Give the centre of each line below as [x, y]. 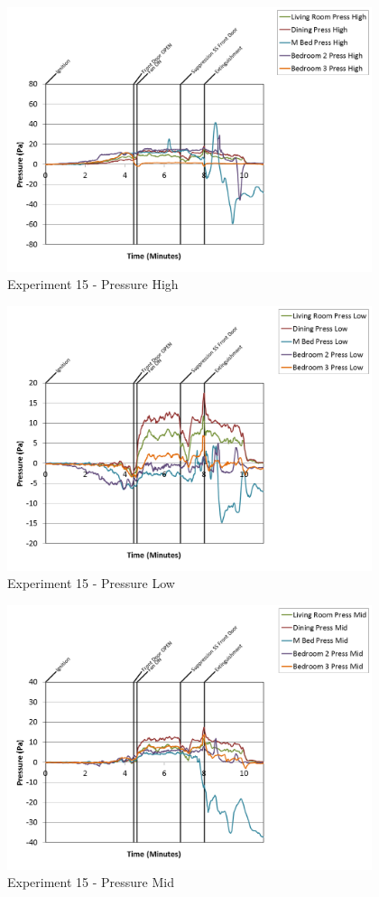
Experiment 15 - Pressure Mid [91, 882]
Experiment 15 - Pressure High [93, 284]
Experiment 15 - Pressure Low [91, 583]
